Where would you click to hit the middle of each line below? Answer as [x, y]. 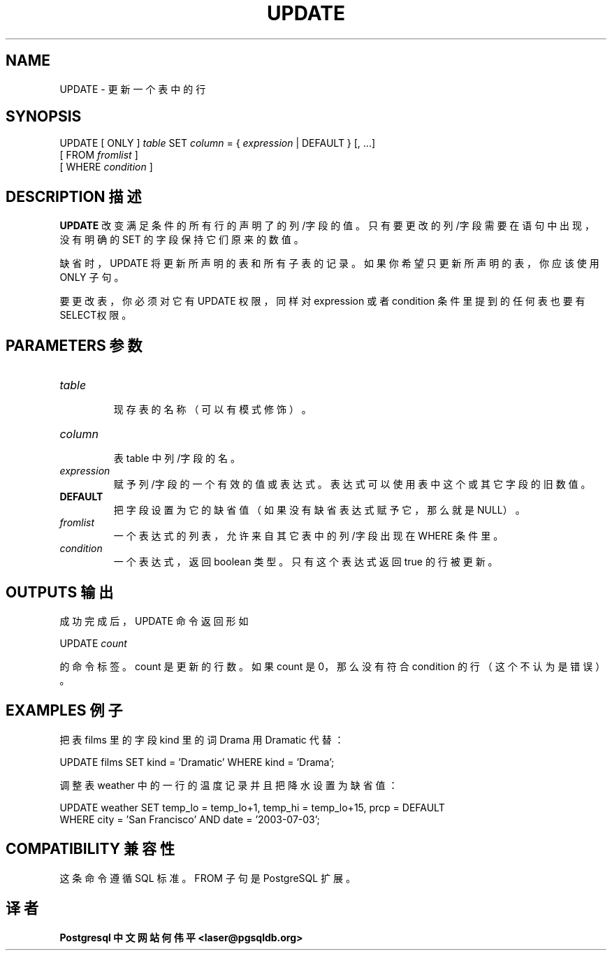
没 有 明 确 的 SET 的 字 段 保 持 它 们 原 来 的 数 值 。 [182, 240]
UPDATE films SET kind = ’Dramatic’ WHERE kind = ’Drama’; [197, 762]
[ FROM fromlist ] [99, 155]
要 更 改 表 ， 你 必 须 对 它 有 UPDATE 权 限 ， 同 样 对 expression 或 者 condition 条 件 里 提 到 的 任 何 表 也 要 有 [322, 301]
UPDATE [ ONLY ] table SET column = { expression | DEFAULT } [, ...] [218, 143]
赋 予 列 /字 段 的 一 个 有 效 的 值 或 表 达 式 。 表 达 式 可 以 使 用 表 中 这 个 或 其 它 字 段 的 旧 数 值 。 [352, 484]
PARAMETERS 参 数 [74, 345]
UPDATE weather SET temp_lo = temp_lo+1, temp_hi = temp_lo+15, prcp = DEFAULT [252, 807]
